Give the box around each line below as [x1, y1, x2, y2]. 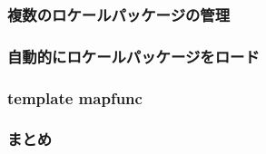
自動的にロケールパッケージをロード [7, 44, 260, 67]
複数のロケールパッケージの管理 [7, 3, 231, 25]
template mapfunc [7, 86, 143, 109]
